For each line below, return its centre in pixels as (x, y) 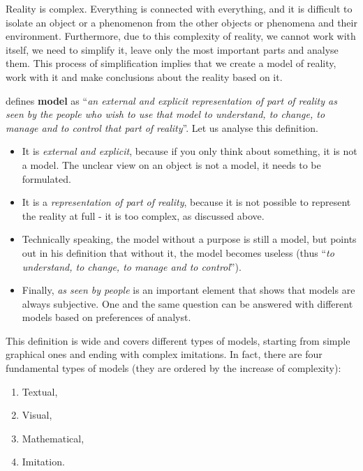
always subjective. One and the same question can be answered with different (187, 303)
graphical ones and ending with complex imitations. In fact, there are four (164, 354)
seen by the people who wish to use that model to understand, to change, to (165, 114)
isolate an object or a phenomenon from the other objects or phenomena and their (181, 22)
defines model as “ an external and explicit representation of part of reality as (171, 100)
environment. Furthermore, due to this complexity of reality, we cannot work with (181, 36)
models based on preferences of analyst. (106, 317)
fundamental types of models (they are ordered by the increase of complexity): (173, 368)
